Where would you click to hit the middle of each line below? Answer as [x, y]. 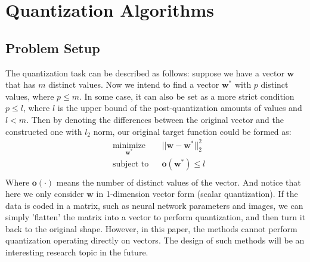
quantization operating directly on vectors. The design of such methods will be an [155, 240]
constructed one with [44, 131]
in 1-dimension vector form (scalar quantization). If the [197, 194]
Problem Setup [53, 47]
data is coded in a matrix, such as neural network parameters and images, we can [154, 205]
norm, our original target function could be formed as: [192, 131]
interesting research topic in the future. [77, 252]
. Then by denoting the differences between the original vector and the [155, 119]
